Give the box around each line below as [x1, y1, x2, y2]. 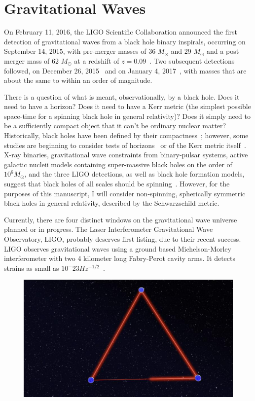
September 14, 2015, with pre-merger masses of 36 [4, 46, 156, 56]
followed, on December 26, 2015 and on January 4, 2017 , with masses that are [4, 65, 247, 75]
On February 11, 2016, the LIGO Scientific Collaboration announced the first [4, 27, 237, 37]
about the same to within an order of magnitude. [4, 75, 152, 85]
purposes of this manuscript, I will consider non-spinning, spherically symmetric [4, 188, 246, 198]
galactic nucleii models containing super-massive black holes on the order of [4, 159, 232, 169]
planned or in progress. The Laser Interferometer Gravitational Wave [4, 224, 213, 234]
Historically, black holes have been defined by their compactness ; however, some [4, 130, 249, 141]
